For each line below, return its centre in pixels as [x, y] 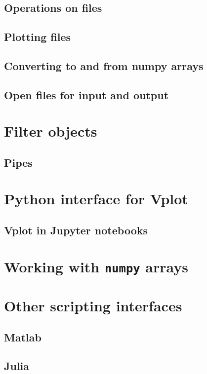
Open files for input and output [86, 94]
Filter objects [51, 131]
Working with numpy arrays [96, 266]
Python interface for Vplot [96, 199]
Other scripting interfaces [93, 306]
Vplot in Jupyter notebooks [76, 230]
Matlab [23, 337]
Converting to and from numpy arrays [104, 65]
